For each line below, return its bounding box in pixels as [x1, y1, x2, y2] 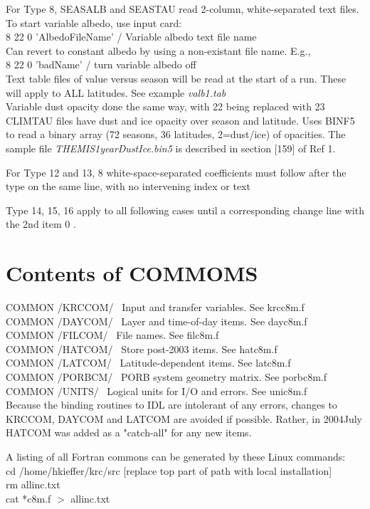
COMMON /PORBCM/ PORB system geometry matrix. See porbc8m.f [6, 369, 327, 384]
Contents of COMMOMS [6, 258, 258, 288]
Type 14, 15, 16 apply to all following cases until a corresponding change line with [6, 202, 364, 217]
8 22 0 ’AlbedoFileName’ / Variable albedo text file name [6, 29, 257, 44]
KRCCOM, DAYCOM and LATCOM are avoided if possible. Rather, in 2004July [6, 411, 362, 426]
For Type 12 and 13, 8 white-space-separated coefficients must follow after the [6, 164, 347, 179]
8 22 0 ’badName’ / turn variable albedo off [6, 57, 196, 72]
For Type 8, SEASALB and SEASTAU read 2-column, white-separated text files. [6, 1, 359, 16]
